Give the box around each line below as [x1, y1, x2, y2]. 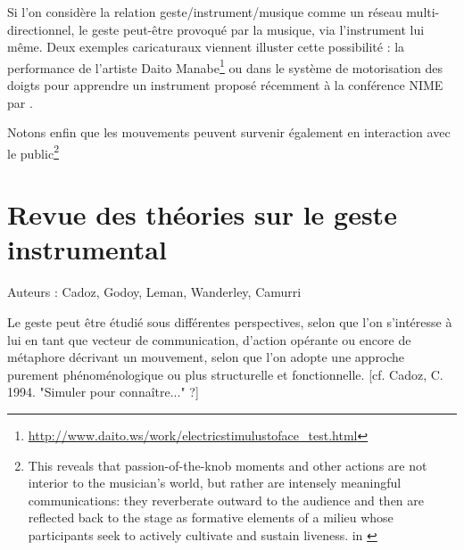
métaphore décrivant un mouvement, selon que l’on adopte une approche [7, 348, 405, 366]
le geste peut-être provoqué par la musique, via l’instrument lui [79, 20, 425, 38]
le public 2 [7, 141, 59, 162]
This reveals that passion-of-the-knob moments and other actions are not [28, 456, 427, 474]
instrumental [7, 231, 167, 267]
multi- [406, 3, 440, 21]
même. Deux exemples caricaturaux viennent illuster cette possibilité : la [7, 37, 405, 56]
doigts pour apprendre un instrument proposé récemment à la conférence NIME [7, 76, 443, 94]
